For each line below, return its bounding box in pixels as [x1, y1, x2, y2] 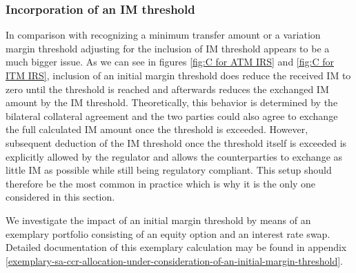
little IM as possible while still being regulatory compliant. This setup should [6, 163, 332, 177]
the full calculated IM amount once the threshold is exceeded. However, [6, 122, 308, 136]
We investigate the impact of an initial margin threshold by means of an [6, 212, 311, 227]
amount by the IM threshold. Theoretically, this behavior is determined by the [6, 95, 338, 110]
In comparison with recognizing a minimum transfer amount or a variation [6, 28, 321, 42]
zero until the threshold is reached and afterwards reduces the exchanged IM [6, 81, 329, 96]
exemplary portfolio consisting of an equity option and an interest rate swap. [6, 226, 330, 241]
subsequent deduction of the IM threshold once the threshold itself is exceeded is [6, 135, 347, 150]
